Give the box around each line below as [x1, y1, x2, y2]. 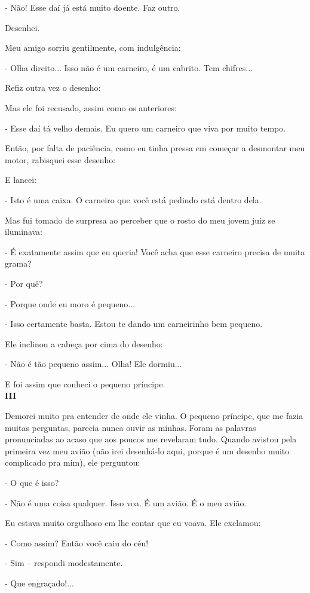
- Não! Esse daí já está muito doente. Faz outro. [5, 1, 180, 13]
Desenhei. [5, 21, 40, 33]
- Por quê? [5, 277, 43, 289]
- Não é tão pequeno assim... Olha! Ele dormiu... [5, 357, 182, 370]
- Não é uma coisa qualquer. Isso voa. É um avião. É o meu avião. [5, 496, 247, 509]
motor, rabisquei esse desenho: [5, 153, 116, 166]
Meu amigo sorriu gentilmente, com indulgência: [5, 41, 181, 54]
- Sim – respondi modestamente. [5, 557, 123, 569]
